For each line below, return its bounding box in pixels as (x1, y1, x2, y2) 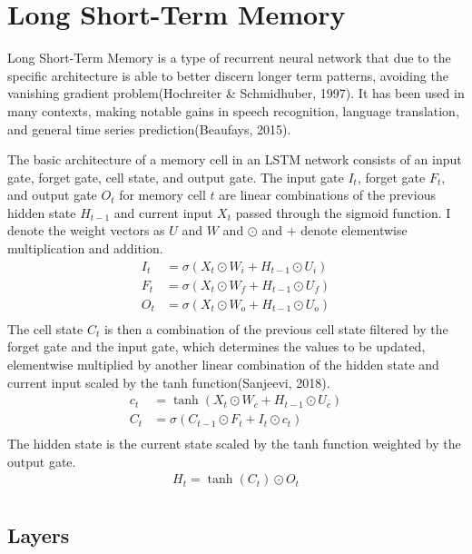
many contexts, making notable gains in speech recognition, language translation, (7, 101, 459, 120)
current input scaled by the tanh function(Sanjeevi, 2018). (7, 372, 330, 391)
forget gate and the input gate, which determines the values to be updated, (7, 337, 426, 356)
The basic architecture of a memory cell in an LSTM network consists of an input (7, 150, 462, 169)
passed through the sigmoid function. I (235, 203, 451, 222)
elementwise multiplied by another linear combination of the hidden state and (7, 354, 439, 373)
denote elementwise (300, 221, 408, 240)
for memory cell (119, 185, 206, 204)
